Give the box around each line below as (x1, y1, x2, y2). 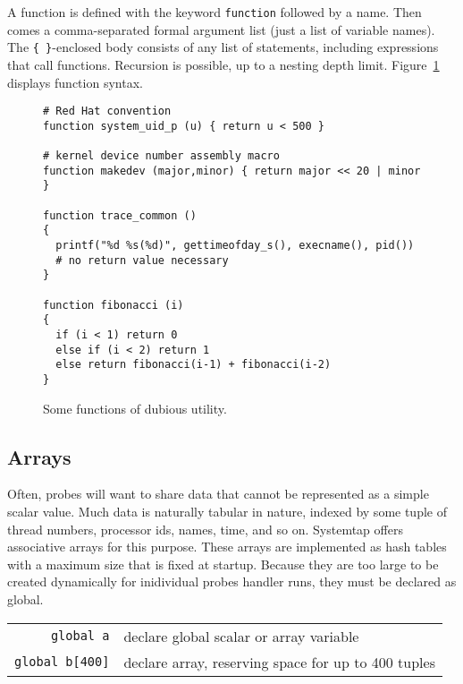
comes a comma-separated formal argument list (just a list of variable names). (7, 20, 435, 38)
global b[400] (14, 654, 110, 670)
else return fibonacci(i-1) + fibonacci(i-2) (55, 358, 332, 372)
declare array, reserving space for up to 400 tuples (123, 651, 435, 672)
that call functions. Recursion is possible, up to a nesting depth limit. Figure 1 (7, 55, 440, 73)
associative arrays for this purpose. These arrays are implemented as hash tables (7, 537, 447, 556)
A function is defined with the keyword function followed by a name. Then (7, 3, 422, 21)
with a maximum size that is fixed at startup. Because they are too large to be (7, 554, 439, 573)
